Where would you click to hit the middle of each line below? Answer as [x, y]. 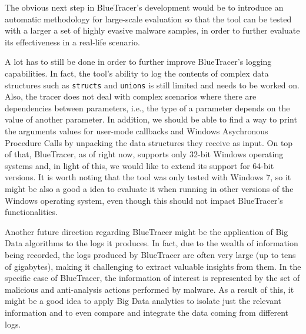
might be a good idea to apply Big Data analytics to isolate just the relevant [143, 301]
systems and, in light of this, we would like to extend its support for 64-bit [139, 165]
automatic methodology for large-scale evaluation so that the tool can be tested [148, 19]
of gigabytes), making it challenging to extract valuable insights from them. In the [153, 266]
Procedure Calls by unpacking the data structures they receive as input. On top [149, 142]
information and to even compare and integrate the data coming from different [147, 312]
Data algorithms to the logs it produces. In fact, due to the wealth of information [152, 243]
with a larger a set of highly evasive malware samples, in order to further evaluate [152, 30]
